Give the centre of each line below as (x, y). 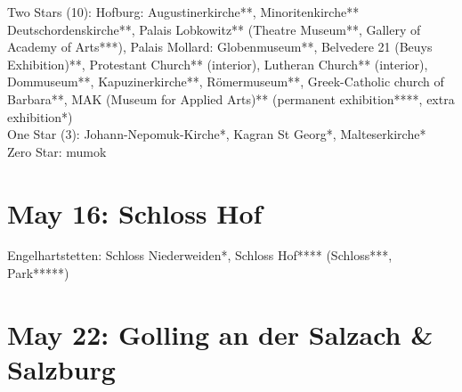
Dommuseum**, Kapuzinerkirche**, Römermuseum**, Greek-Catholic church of (226, 82)
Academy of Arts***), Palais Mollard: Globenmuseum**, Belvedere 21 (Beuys (220, 47)
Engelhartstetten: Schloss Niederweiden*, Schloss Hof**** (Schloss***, (200, 255)
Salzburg (61, 369)
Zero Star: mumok (57, 151)
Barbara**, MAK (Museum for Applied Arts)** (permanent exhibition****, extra (231, 98)
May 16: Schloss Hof (135, 212)
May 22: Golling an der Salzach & (220, 334)
